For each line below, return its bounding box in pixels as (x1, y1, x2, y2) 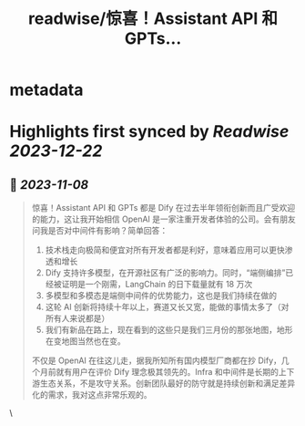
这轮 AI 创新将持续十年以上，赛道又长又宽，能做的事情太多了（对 (45, 302, 290, 313)
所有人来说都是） (45, 313, 110, 324)
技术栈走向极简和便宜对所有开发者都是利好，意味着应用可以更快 (45, 244, 285, 255)
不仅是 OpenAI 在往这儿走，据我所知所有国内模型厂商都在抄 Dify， (31, 355, 282, 366)
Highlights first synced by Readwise (9, 121, 290, 142)
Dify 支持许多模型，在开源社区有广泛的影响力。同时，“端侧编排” (45, 267, 286, 278)
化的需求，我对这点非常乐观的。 (31, 390, 152, 400)
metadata (9, 79, 84, 100)
